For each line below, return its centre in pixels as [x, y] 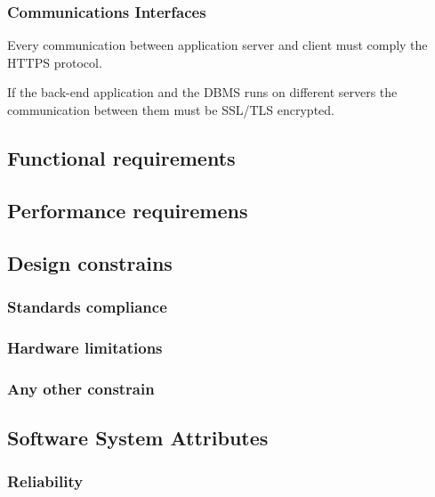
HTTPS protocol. [55, 62]
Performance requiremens [128, 210]
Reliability [45, 481]
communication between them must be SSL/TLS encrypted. [171, 110]
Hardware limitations [85, 347]
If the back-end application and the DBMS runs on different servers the [202, 92]
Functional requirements [121, 157]
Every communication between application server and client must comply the [217, 45]
